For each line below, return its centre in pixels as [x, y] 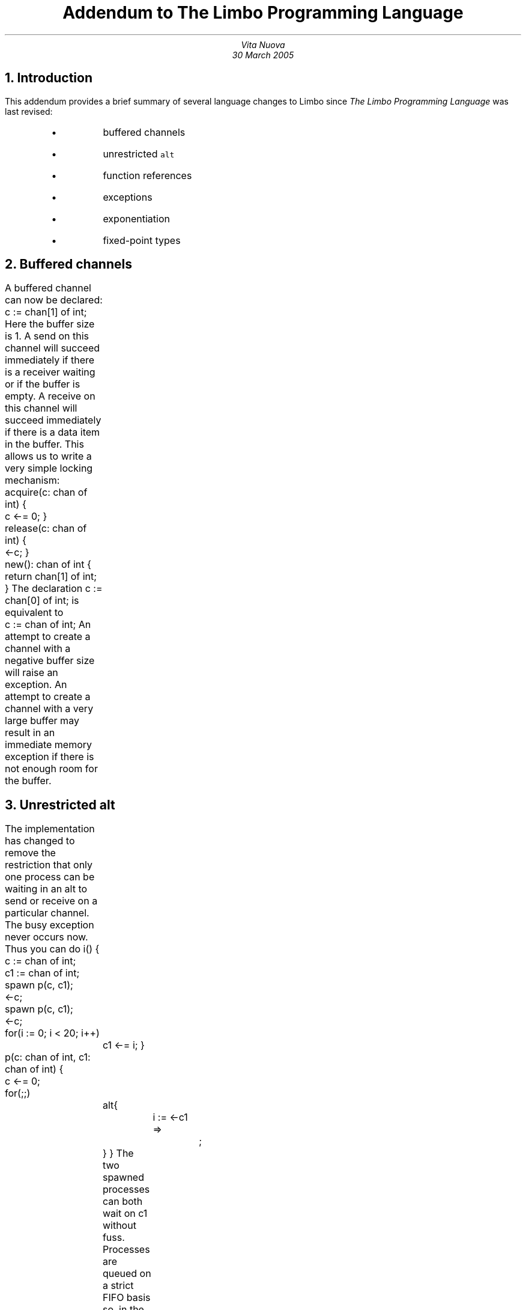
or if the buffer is [43, 384]
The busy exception [50, 925]
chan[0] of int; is [42, 601]
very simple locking [49, 468]
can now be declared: [54, 300]
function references [147, 175]
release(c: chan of [46, 529]
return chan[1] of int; [51, 577]
